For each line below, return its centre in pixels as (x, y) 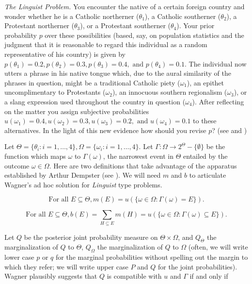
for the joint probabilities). (198, 266)
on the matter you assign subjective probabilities (77, 111)
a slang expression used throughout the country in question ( (95, 101)
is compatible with (134, 276)
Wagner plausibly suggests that (51, 276)
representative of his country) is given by (65, 54)
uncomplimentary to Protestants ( (55, 92)
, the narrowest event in (138, 156)
